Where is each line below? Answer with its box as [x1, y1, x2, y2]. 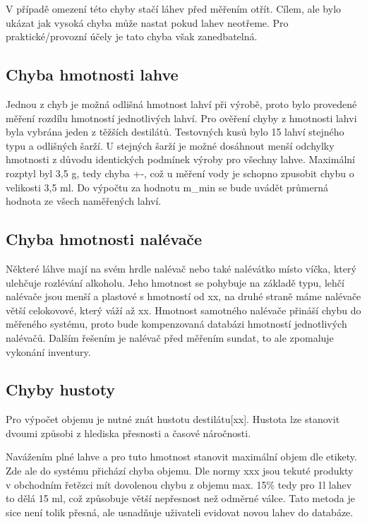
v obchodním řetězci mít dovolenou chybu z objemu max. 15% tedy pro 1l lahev [6, 477, 352, 492]
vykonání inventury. [6, 344, 91, 359]
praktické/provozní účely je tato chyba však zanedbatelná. [6, 29, 258, 44]
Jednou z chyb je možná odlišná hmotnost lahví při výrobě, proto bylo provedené [6, 96, 357, 111]
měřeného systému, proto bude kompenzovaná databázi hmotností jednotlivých [6, 316, 347, 331]
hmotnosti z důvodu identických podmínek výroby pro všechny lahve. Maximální [6, 152, 355, 167]
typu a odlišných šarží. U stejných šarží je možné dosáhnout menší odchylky [6, 138, 335, 153]
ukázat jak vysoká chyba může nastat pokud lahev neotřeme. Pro [6, 15, 289, 30]
